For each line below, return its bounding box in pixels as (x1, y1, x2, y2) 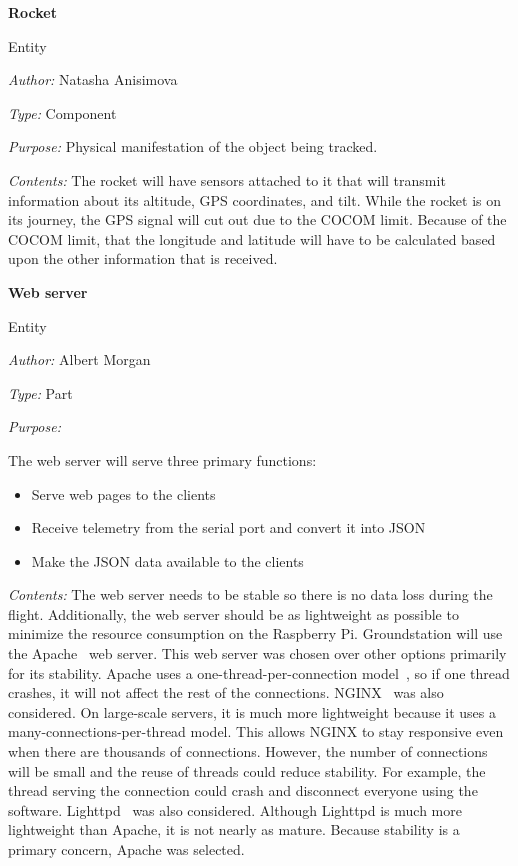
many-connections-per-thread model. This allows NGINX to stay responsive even (8, 721, 504, 742)
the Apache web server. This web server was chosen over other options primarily (8, 643, 507, 664)
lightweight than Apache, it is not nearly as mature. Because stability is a (8, 819, 460, 840)
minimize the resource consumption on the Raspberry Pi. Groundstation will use (8, 623, 503, 644)
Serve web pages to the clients (31, 483, 216, 504)
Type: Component (8, 102, 117, 123)
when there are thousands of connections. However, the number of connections (8, 741, 488, 762)
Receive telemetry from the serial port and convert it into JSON (31, 517, 426, 538)
